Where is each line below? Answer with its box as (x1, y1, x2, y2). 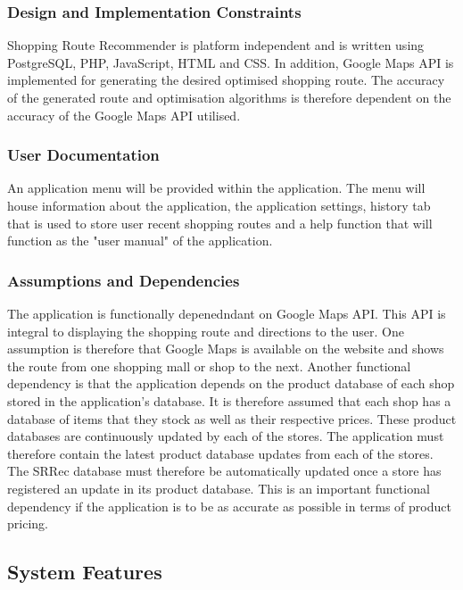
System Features (7, 558, 162, 586)
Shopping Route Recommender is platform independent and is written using (7, 36, 425, 54)
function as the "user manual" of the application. (7, 231, 273, 250)
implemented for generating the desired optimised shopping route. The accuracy (7, 71, 445, 89)
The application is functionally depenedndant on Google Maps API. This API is (7, 304, 446, 322)
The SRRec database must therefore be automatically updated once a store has (7, 461, 442, 480)
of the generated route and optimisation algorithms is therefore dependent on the (7, 88, 451, 106)
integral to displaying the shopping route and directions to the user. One (7, 321, 405, 340)
